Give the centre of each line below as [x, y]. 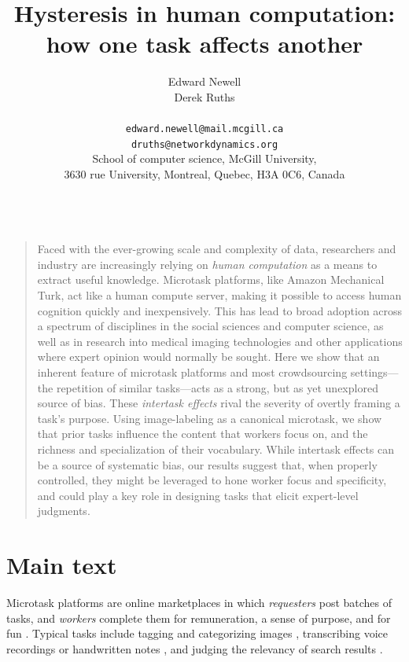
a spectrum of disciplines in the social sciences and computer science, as [210, 326]
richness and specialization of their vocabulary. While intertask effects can [216, 449]
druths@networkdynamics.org [204, 144]
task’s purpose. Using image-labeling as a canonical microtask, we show [210, 418]
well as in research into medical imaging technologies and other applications [220, 341]
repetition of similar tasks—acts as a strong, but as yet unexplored [217, 387]
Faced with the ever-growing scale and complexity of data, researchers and [217, 249]
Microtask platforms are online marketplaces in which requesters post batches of [199, 602]
